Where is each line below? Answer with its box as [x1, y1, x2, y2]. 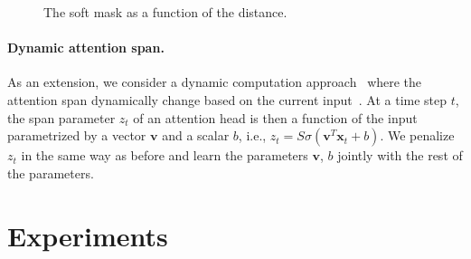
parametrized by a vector [7, 126, 146, 145]
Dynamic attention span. [7, 38, 165, 57]
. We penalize [380, 126, 455, 145]
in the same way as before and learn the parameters [21, 146, 308, 165]
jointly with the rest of [337, 146, 463, 165]
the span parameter [7, 108, 116, 127]
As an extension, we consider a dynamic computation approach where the [7, 72, 422, 91]
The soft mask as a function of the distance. [43, 3, 287, 21]
